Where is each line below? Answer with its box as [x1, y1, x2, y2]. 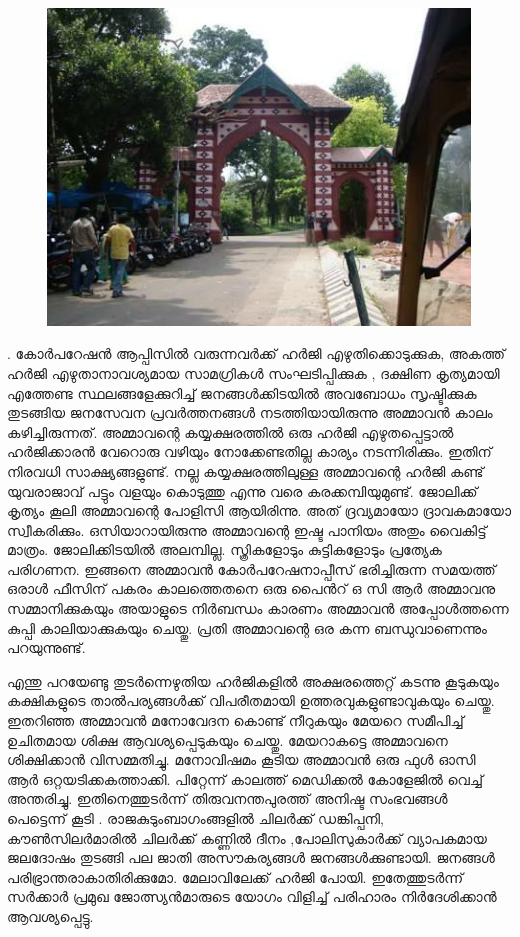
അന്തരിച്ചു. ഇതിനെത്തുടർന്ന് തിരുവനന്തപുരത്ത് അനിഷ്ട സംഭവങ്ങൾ [7, 788, 448, 809]
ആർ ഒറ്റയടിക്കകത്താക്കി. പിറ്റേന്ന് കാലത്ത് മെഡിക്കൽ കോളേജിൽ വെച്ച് [7, 768, 484, 789]
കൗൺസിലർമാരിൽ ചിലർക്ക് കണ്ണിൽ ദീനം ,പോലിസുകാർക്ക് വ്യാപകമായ [7, 827, 487, 848]
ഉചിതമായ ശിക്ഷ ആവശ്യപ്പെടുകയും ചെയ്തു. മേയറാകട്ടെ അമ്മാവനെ [7, 729, 448, 750]
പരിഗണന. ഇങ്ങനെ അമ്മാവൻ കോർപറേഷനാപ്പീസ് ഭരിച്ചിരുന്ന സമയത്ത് [7, 558, 496, 579]
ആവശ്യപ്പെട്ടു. [7, 905, 94, 926]
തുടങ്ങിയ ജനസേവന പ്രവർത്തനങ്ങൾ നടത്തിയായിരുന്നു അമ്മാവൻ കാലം [7, 402, 493, 423]
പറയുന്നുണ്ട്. [7, 637, 86, 658]
